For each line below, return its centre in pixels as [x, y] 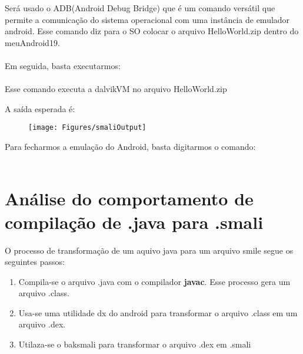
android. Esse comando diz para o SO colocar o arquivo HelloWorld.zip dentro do [152, 31]
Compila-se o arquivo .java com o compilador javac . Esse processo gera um [154, 281]
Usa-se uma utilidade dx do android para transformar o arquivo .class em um [158, 312]
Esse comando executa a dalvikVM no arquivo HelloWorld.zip [116, 89]
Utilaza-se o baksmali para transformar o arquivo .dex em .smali [135, 344]
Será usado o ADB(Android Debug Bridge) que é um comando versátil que [140, 8]
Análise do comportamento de [129, 199]
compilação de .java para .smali [134, 222]
